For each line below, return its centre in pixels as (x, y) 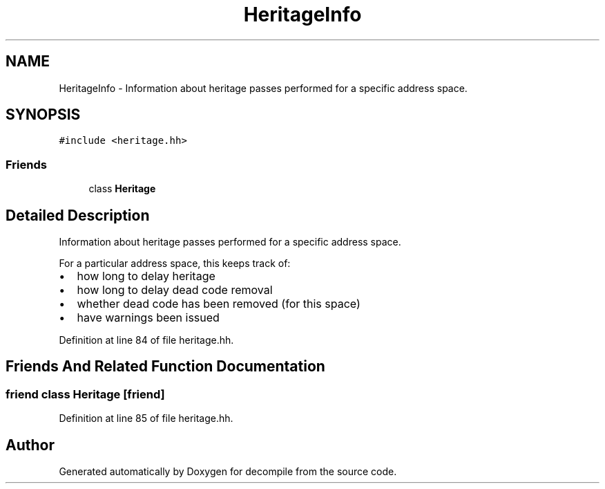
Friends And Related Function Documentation (165, 367)
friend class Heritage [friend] (85, 394)
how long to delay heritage (146, 276)
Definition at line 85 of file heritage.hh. (146, 418)
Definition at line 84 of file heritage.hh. (146, 340)
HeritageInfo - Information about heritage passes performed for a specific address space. (263, 88)
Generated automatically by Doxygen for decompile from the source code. (228, 472)
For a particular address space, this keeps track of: (175, 264)
